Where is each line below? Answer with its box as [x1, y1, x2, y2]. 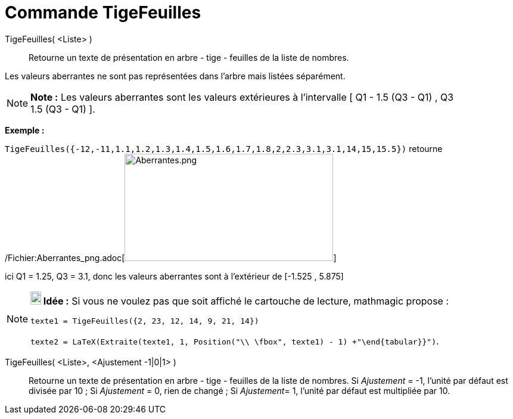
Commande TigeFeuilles [5, 2, 201, 23]
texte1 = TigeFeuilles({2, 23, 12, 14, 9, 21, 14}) [30, 316, 259, 325]
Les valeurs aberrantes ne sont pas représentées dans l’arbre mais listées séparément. [5, 70, 346, 81]
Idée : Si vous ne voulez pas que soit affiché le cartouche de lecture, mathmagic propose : [43, 294, 449, 307]
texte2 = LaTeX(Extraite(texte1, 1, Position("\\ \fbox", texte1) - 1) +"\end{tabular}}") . [30, 334, 439, 347]
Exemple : [5, 125, 45, 135]
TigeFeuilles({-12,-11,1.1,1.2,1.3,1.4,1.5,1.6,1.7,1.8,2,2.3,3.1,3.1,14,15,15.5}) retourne [5, 143, 443, 154]
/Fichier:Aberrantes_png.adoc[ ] [5, 252, 337, 263]
